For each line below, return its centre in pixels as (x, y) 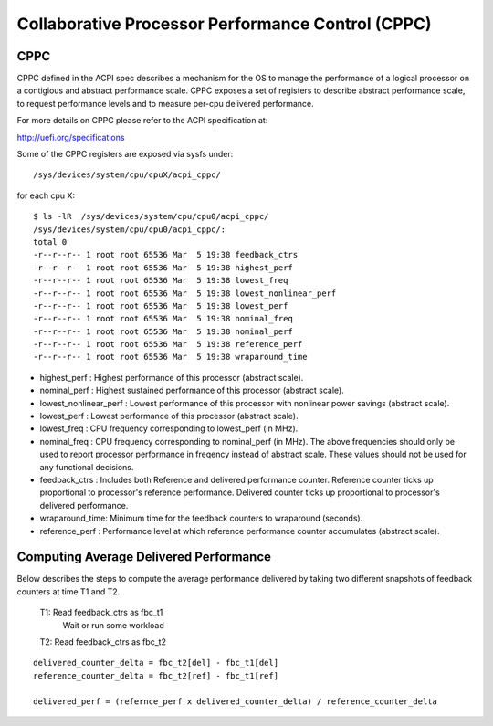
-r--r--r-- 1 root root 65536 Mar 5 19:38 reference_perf (168, 344)
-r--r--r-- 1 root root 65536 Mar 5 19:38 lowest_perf (161, 305)
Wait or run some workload (113, 625)
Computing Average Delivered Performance (144, 557)
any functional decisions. (87, 467)
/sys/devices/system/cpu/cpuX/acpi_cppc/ (127, 175)
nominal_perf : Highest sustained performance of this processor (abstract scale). (192, 390)
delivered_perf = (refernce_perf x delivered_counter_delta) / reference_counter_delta (236, 701)
